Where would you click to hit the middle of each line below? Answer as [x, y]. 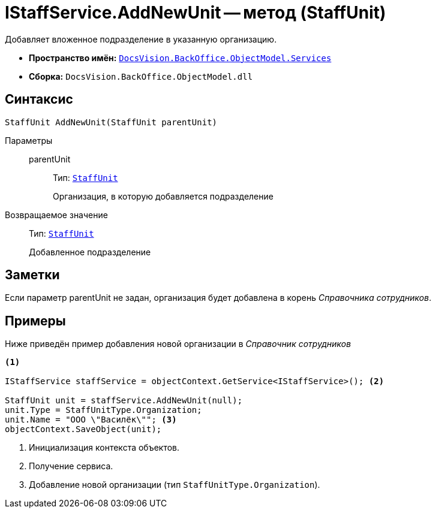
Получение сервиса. [71, 466]
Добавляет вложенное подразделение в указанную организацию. [141, 39]
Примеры [35, 321]
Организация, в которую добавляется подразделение [163, 196]
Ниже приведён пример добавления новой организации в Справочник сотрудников [178, 344]
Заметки [32, 275]
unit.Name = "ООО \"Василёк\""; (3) [91, 420]
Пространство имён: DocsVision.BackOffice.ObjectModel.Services [180, 58]
